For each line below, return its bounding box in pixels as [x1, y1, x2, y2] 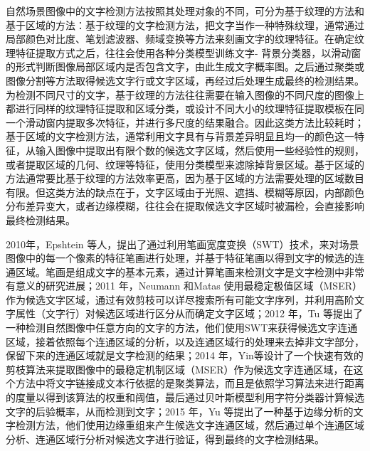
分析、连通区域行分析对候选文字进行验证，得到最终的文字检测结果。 [6, 431, 324, 446]
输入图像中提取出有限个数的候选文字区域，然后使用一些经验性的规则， [35, 142, 364, 157]
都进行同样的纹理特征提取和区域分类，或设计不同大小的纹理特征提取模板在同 [6, 101, 364, 116]
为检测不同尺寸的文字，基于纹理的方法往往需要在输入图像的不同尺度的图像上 [6, 87, 364, 102]
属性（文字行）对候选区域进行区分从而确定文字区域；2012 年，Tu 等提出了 [15, 306, 364, 321]
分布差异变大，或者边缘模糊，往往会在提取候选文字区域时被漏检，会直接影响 [6, 198, 364, 213]
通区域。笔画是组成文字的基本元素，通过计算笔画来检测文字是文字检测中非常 [6, 264, 364, 279]
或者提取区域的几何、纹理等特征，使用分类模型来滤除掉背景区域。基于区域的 [6, 156, 364, 171]
